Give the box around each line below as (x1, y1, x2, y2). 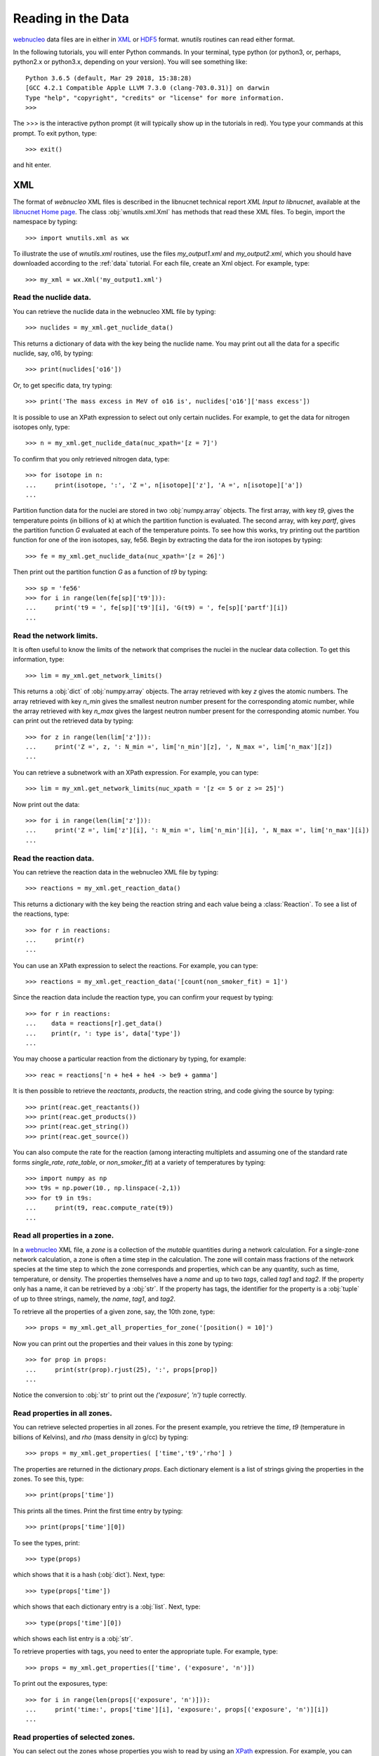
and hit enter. (13, 161, 52, 169)
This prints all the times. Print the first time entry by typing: (13, 1507, 183, 1515)
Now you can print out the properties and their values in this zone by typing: (13, 1339, 233, 1348)
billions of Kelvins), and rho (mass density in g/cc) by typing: (13, 1433, 189, 1441)
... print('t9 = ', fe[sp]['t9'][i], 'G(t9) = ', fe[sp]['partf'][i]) (25, 604, 288, 612)
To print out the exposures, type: (13, 1679, 108, 1688)
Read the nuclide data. (13, 292, 91, 302)
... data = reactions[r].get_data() (25, 1019, 163, 1028)
